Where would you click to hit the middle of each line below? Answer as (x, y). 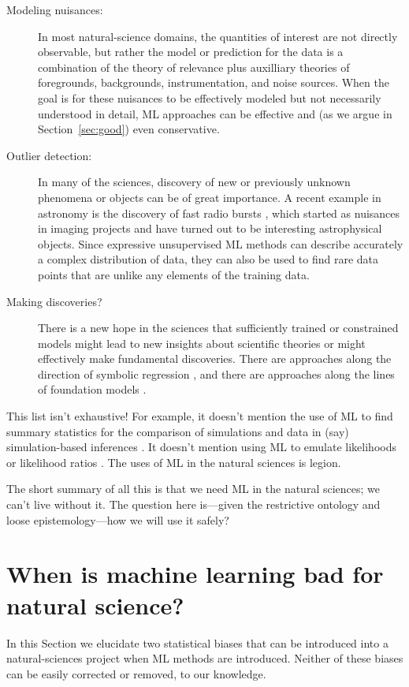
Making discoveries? (54, 301)
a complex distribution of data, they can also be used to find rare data (208, 259)
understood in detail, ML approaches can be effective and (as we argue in (215, 113)
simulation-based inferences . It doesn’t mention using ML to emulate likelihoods (201, 447)
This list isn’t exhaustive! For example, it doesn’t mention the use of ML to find (200, 416)
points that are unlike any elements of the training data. (174, 274)
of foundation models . (92, 389)
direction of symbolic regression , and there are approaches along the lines (216, 373)
